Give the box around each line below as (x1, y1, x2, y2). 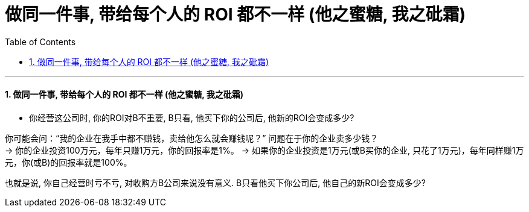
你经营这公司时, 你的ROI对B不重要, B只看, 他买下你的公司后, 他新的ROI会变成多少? (29, 112, 354, 123)
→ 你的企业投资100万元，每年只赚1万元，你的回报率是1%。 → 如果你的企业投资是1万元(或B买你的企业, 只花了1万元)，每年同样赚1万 (5, 145, 524, 155)
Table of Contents (5, 36, 76, 47)
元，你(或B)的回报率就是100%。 (5, 157, 132, 167)
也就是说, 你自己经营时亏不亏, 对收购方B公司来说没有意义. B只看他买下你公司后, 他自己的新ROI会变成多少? (5, 177, 426, 188)
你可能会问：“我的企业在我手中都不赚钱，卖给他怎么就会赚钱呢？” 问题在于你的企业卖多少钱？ (5, 132, 379, 143)
